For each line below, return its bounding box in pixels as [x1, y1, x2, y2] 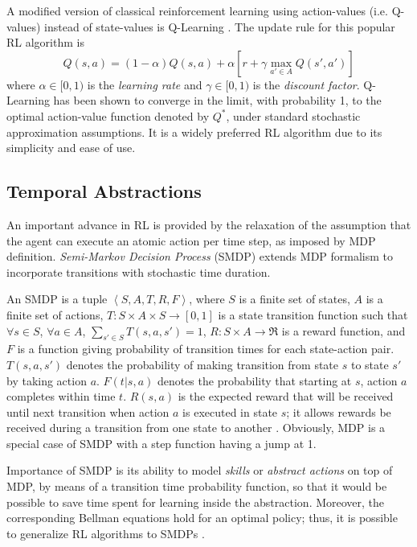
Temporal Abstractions [6, 179, 202, 204]
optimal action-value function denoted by [6, 107, 210, 124]
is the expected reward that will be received [178, 388, 394, 405]
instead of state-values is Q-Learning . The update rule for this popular [44, 18, 395, 35]
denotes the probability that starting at [157, 372, 352, 389]
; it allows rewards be [286, 403, 391, 420]
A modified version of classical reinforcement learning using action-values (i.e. [6, 2, 388, 19]
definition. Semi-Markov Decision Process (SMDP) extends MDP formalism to [6, 248, 394, 265]
